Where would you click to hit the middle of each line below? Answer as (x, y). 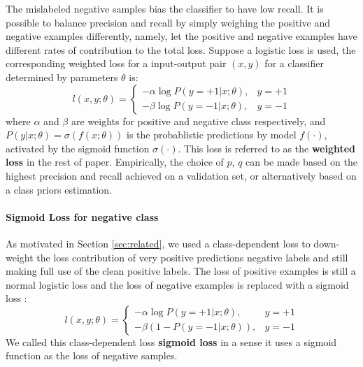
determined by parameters (62, 77)
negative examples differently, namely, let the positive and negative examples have (181, 36)
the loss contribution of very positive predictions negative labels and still (192, 257)
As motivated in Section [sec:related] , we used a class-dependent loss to (158, 243)
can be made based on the (301, 162)
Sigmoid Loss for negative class (82, 216)
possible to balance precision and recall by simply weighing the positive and (168, 22)
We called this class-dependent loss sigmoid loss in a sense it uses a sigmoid (171, 341)
